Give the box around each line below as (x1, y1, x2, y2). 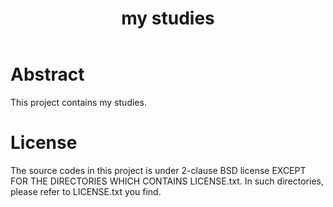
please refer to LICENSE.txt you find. (10, 185, 162, 197)
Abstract (10, 63, 85, 86)
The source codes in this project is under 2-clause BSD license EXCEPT (10, 164, 307, 176)
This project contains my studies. (10, 96, 147, 108)
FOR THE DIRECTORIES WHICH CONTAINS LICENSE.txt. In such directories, (10, 175, 324, 187)
